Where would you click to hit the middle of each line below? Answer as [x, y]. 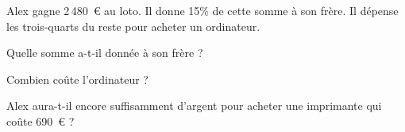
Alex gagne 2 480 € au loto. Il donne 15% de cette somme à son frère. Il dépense [202, 10]
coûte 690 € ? [40, 121]
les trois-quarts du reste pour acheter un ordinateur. [133, 26]
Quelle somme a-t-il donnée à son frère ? [105, 53]
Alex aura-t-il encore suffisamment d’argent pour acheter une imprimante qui [194, 106]
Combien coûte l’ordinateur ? [77, 79]
